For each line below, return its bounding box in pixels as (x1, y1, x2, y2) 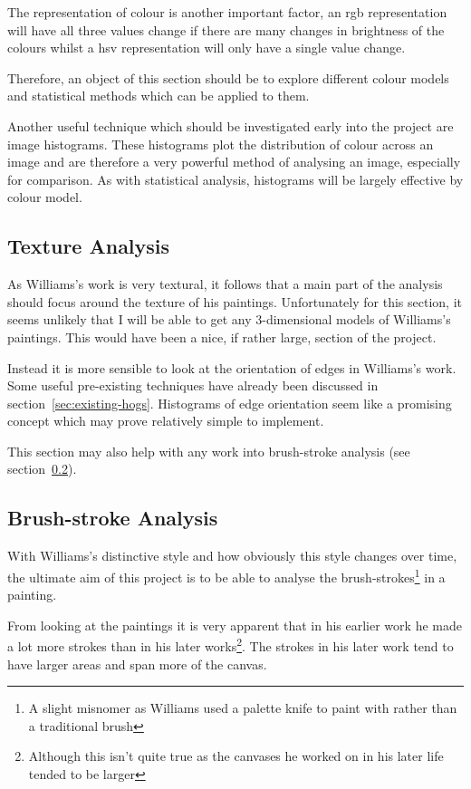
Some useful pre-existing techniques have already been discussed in (7, 376, 379, 395)
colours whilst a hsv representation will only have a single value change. (7, 38, 406, 57)
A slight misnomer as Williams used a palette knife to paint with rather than (28, 698, 457, 717)
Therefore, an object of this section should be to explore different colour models (7, 68, 449, 87)
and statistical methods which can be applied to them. (7, 86, 310, 105)
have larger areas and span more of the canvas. (7, 654, 267, 673)
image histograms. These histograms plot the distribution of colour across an (7, 134, 434, 153)
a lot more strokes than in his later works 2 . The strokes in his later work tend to (7, 634, 454, 655)
